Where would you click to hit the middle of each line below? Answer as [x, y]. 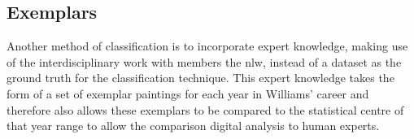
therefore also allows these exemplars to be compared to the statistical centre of [205, 109]
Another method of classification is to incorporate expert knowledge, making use [207, 46]
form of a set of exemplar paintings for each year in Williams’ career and [188, 93]
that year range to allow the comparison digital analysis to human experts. [193, 126]
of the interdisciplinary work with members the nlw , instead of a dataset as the [204, 61]
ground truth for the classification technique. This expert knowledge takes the [200, 78]
